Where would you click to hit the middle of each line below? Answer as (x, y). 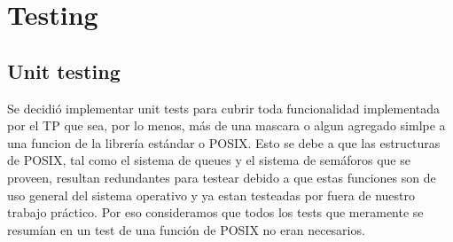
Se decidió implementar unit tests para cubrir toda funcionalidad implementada (224, 108)
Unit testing (64, 70)
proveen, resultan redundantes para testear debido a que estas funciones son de (222, 177)
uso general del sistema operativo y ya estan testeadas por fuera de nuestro (211, 195)
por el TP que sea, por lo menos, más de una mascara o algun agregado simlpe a (226, 125)
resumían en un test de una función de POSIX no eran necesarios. (186, 229)
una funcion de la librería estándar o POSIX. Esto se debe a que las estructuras (224, 142)
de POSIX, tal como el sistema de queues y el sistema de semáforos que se (209, 160)
